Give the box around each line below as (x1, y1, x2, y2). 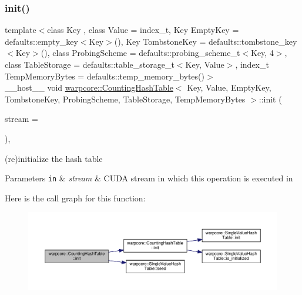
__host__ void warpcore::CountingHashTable (5, 81, 173, 94)
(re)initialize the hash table (5, 152, 103, 164)
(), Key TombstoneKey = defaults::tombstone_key (114, 35, 297, 47)
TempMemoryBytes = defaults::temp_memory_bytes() (5, 69, 204, 82)
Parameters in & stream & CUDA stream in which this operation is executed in (5, 172, 293, 184)
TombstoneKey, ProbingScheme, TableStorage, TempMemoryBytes (5, 92, 246, 105)
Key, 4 (251, 47, 274, 59)
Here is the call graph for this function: (5, 191, 146, 204)
